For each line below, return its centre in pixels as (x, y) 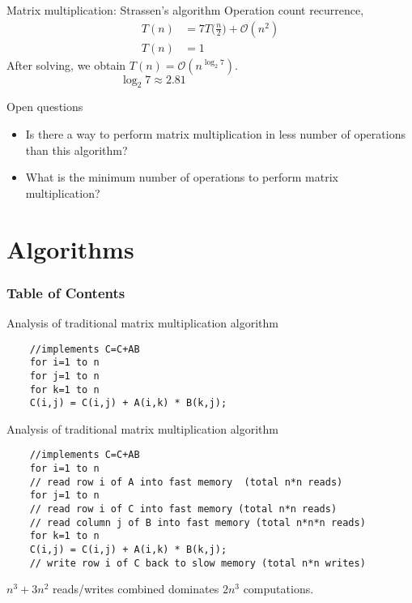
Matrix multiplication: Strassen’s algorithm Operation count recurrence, (185, 10)
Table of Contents (66, 292)
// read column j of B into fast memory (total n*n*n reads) (198, 522)
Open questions (45, 107)
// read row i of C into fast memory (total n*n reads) (183, 509)
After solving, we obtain (66, 64)
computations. (278, 589)
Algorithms (70, 248)
